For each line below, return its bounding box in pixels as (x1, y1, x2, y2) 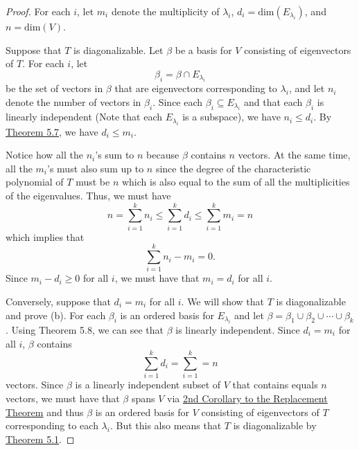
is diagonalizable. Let (73, 42, 164, 57)
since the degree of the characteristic (155, 161, 311, 175)
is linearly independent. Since (175, 323, 300, 336)
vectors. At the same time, (238, 147, 351, 162)
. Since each (152, 94, 203, 109)
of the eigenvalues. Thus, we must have (6, 188, 171, 202)
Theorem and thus (6, 404, 84, 419)
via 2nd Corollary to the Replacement (167, 390, 328, 405)
